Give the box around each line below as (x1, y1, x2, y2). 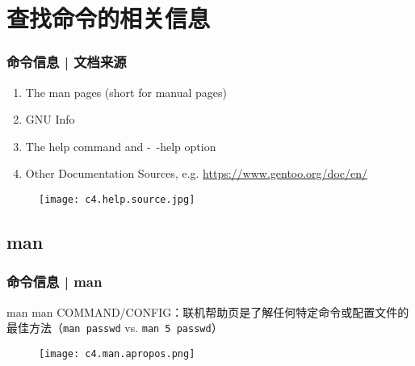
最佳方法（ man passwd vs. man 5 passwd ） (6, 319, 223, 336)
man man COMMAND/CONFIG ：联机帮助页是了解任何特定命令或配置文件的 (6, 303, 409, 320)
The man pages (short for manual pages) (25, 83, 227, 100)
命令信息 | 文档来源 (6, 52, 127, 72)
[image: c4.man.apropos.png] (39, 347, 195, 360)
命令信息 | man (6, 271, 103, 292)
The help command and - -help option (25, 137, 216, 154)
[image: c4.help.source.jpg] (39, 193, 195, 205)
